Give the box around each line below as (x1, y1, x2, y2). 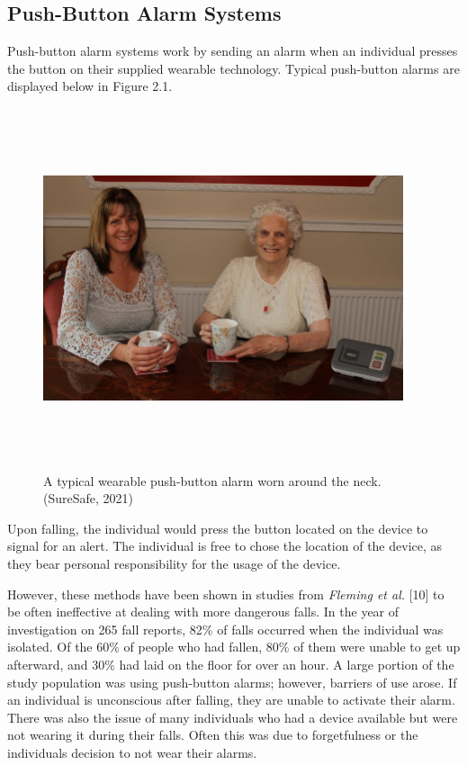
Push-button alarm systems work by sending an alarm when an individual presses (7, 41, 458, 60)
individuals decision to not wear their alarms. (7, 742, 257, 761)
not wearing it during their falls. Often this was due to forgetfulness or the (7, 725, 418, 744)
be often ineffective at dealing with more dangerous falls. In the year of (7, 602, 400, 621)
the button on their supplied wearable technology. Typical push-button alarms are (7, 58, 460, 77)
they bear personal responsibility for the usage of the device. (7, 553, 341, 572)
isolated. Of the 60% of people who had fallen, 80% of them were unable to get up (7, 637, 461, 656)
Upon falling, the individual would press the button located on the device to (7, 518, 428, 537)
